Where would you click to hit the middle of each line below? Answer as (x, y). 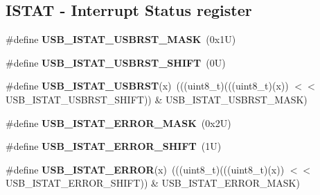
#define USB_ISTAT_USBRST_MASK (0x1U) (121, 39)
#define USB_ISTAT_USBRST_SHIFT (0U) (116, 62)
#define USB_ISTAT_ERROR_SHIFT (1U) (114, 146)
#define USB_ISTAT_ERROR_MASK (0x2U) (118, 122)
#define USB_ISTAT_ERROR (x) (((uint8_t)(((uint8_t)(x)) (145, 169)
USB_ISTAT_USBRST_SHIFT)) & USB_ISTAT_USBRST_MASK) (157, 99)
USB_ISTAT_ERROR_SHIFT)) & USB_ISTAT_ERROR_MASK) (153, 183)
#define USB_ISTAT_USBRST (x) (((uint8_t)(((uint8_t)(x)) (147, 86)
